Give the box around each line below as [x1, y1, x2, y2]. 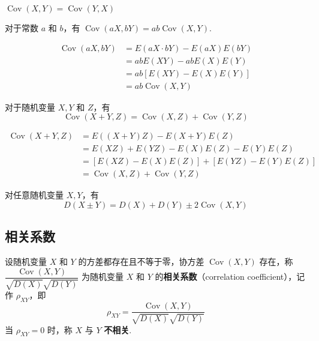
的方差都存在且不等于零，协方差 [78, 255, 204, 268]
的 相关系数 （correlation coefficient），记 [155, 270, 305, 283]
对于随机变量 [5, 100, 55, 113]
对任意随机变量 [5, 189, 64, 201]
